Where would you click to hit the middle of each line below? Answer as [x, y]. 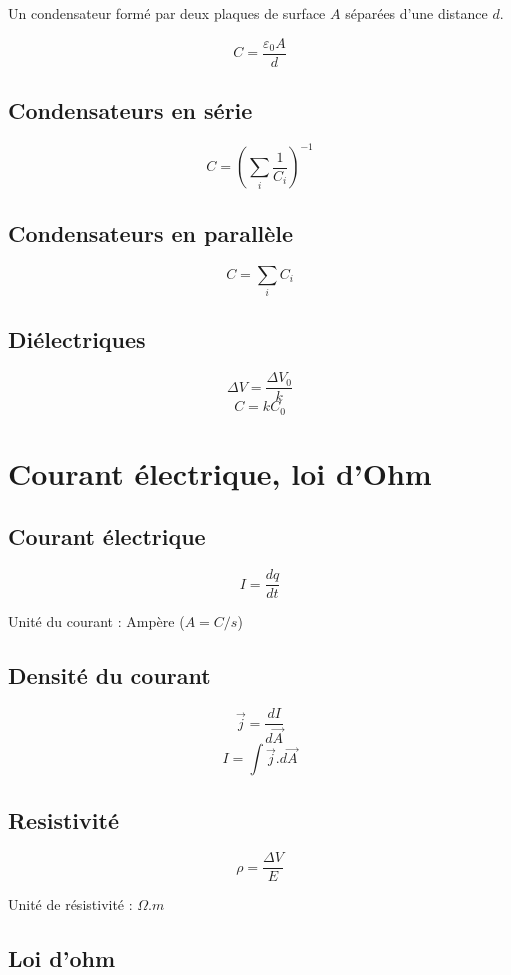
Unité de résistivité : [70, 904]
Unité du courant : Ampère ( [96, 621]
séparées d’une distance [416, 13]
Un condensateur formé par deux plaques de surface [167, 13]
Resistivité [63, 819]
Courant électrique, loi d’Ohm [220, 472]
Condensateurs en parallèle [151, 232]
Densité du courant [109, 675]
